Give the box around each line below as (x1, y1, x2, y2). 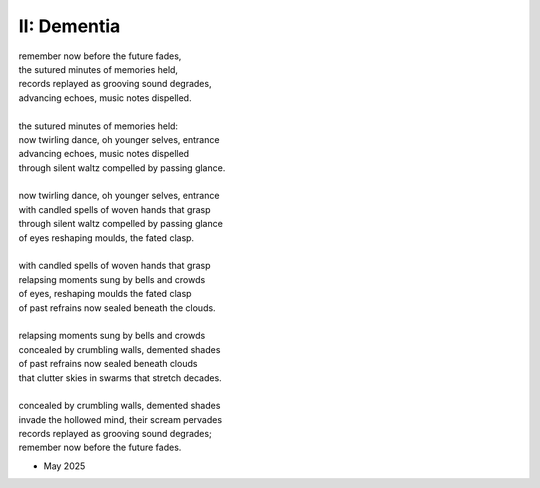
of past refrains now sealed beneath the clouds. (18, 301, 216, 314)
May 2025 (43, 460, 86, 472)
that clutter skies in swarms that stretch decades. (18, 371, 222, 384)
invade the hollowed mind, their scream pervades (18, 413, 223, 425)
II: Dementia (18, 15, 121, 37)
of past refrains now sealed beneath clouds (18, 358, 198, 370)
